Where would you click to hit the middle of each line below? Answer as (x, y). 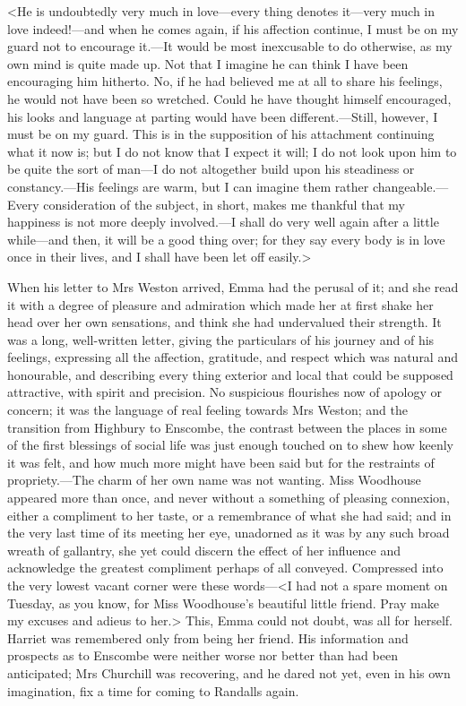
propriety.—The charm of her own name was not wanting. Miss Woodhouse (214, 480)
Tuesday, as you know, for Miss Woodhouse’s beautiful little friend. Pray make (223, 603)
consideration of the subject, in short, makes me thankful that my (224, 204)
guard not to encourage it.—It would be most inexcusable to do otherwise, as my (230, 46)
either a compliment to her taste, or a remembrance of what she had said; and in (229, 515)
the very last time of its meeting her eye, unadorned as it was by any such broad (229, 533)
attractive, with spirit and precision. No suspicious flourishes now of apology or (224, 392)
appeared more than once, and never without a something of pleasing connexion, (229, 498)
